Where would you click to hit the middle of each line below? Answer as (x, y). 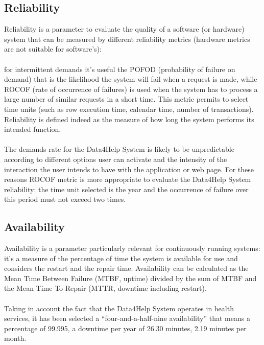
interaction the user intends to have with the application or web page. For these (129, 169)
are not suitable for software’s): (53, 49)
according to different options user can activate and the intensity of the (116, 159)
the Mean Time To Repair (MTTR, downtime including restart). (105, 288)
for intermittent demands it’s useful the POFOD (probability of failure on (120, 69)
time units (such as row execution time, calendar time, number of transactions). (129, 109)
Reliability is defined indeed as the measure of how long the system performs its (129, 119)
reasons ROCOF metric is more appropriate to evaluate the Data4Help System (128, 179)
